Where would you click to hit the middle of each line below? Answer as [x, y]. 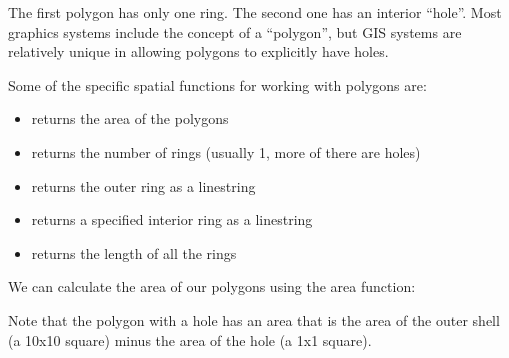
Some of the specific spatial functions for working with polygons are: [217, 84]
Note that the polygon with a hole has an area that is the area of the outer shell [254, 319]
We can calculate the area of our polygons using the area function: [212, 286]
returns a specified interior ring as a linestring [172, 219]
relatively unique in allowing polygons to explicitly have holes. [198, 51]
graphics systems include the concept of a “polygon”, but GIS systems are [235, 31]
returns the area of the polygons [130, 118]
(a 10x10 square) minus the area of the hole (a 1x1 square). [190, 339]
